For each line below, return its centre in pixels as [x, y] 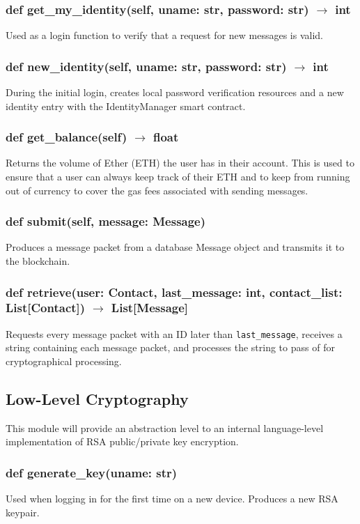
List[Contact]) [46, 308]
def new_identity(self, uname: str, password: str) [146, 66]
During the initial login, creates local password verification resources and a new [175, 92]
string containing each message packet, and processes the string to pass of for [170, 347]
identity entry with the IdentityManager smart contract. [126, 106]
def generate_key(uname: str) [92, 472]
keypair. [23, 512]
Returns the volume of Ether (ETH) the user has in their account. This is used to [180, 163]
